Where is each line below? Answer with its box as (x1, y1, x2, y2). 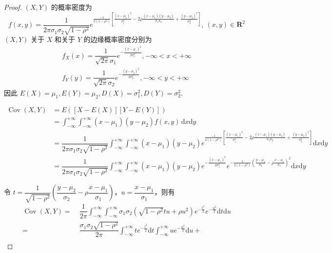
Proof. (4, 2, 22, 12)
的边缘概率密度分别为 (83, 34, 152, 44)
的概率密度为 (51, 2, 92, 12)
